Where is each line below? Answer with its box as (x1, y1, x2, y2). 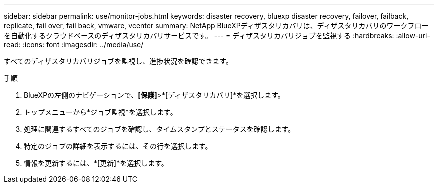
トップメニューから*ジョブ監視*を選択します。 (24, 108, 177, 116)
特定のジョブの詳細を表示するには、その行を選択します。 (24, 142, 212, 150)
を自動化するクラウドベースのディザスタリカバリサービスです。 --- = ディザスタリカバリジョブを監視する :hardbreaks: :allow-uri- (4, 31, 430, 40)
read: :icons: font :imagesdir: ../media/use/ (4, 40, 144, 49)
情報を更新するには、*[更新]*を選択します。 (24, 159, 168, 167)
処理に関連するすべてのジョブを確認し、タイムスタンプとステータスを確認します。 (24, 125, 295, 133)
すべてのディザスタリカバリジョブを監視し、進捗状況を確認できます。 (4, 57, 233, 65)
